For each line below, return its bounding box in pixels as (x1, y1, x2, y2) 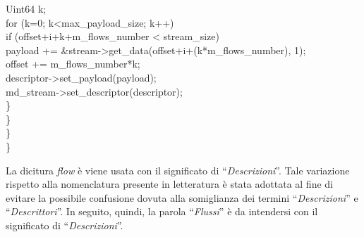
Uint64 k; (6, 1, 47, 15)
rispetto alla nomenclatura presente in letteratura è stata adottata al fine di (6, 177, 333, 191)
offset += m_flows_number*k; (6, 56, 140, 71)
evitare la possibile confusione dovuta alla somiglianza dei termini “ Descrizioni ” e (6, 190, 358, 205)
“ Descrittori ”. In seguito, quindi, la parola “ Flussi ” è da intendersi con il (6, 204, 318, 219)
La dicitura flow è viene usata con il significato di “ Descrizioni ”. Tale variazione (6, 162, 350, 177)
